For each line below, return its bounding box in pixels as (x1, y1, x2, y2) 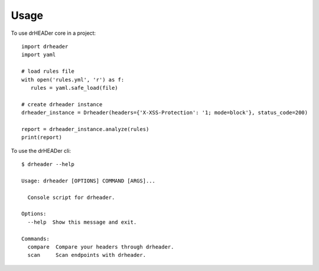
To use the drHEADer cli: (11, 147, 71, 154)
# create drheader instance (21, 101, 103, 107)
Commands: (21, 235, 50, 242)
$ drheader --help (21, 161, 75, 168)
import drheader (21, 43, 69, 50)
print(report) (21, 134, 62, 141)
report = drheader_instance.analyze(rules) (21, 126, 149, 132)
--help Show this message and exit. (27, 218, 137, 226)
